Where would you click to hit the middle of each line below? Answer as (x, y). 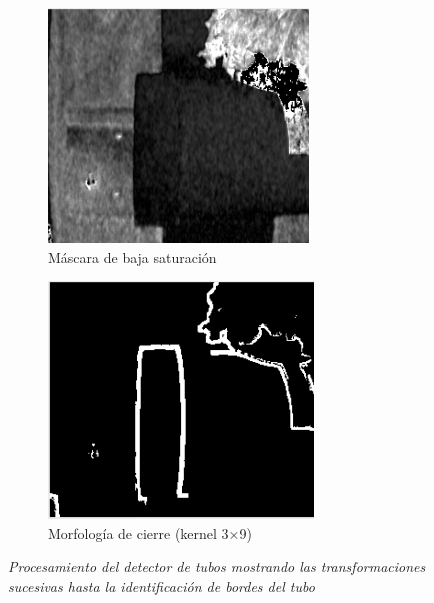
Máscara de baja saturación (132, 256)
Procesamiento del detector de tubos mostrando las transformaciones (217, 566)
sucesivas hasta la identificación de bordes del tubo (161, 585)
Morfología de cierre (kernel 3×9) (150, 532)
